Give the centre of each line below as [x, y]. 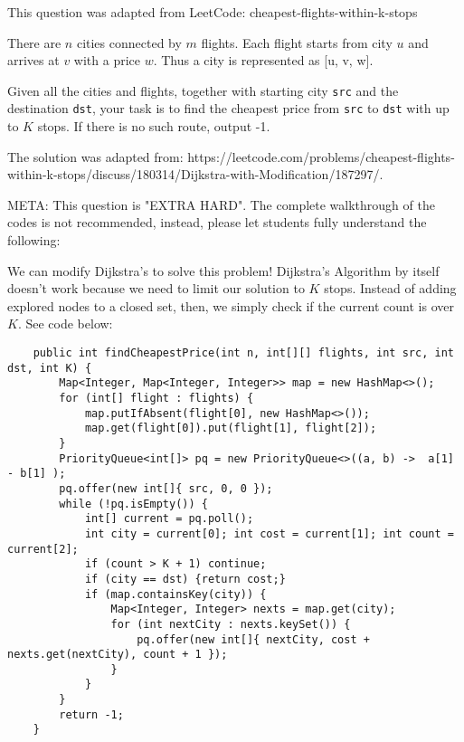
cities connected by [129, 42]
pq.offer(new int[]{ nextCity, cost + [253, 639]
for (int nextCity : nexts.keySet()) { [231, 624]
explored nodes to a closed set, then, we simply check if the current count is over [231, 305]
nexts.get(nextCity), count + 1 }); [118, 655]
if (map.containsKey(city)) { [175, 594]
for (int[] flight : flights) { [156, 398]
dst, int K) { [50, 368]
